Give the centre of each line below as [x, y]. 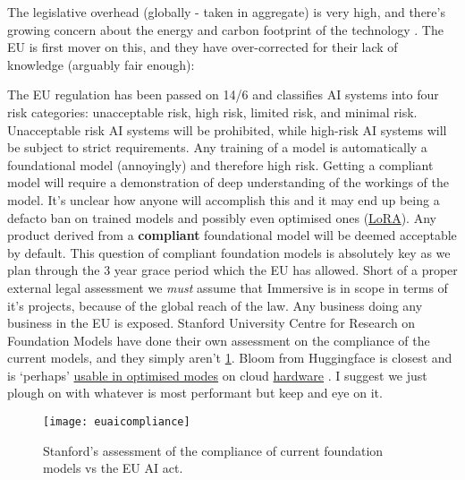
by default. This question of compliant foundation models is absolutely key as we [229, 252]
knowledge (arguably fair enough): [101, 64]
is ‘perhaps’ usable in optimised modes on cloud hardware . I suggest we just [217, 375]
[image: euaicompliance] [117, 422]
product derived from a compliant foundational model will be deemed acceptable [232, 235]
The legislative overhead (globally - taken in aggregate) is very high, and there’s [226, 12]
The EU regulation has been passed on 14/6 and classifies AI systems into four [223, 94]
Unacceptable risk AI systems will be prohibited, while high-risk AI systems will [227, 129]
